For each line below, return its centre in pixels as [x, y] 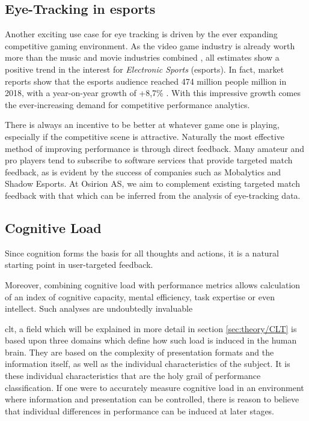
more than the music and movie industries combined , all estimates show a [142, 57]
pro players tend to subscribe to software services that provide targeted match [149, 160]
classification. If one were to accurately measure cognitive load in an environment [154, 387]
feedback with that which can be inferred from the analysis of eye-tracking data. [153, 195]
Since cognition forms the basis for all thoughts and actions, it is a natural [142, 253]
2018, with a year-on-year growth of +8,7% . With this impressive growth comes [153, 93]
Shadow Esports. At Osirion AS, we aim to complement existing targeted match [152, 183]
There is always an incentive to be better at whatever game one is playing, [142, 125]
